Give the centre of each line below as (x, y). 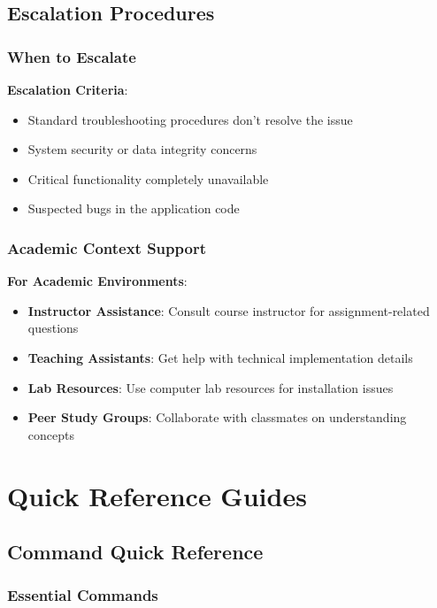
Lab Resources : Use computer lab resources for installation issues (211, 387)
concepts (51, 434)
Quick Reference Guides (157, 495)
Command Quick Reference (135, 552)
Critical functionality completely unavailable (148, 178)
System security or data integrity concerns (142, 149)
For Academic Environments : (97, 281)
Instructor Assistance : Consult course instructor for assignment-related (229, 310)
